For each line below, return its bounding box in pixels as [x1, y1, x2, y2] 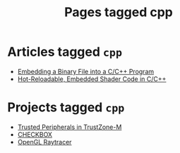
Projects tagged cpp [7, 99, 125, 116]
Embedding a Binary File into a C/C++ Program [17, 67, 155, 75]
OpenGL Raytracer [17, 137, 72, 146]
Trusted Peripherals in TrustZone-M [17, 123, 122, 131]
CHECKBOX [17, 130, 53, 138]
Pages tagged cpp [64, 4, 173, 20]
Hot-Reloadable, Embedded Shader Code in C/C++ [17, 75, 167, 83]
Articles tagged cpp [7, 44, 122, 60]
